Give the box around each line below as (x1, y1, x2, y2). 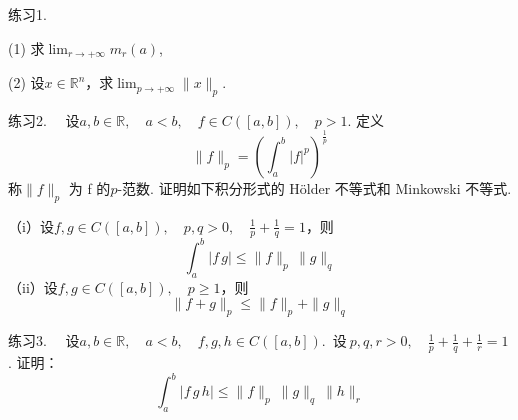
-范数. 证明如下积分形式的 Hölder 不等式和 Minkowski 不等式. (117, 177, 512, 198)
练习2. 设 (8, 109, 80, 130)
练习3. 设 (8, 330, 80, 351)
